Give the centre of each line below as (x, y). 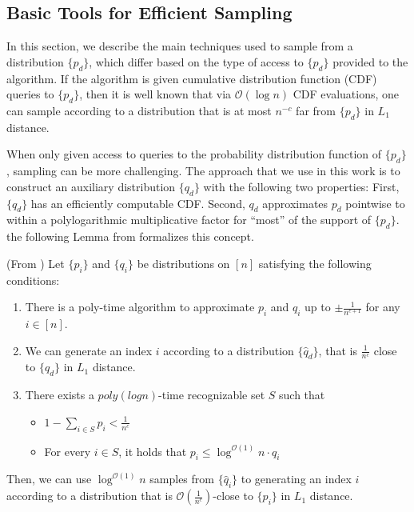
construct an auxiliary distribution (91, 186)
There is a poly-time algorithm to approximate (140, 307)
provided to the (370, 61)
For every (68, 451)
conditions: (33, 280)
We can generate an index (89, 350)
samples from (182, 479)
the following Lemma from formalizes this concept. (130, 236)
